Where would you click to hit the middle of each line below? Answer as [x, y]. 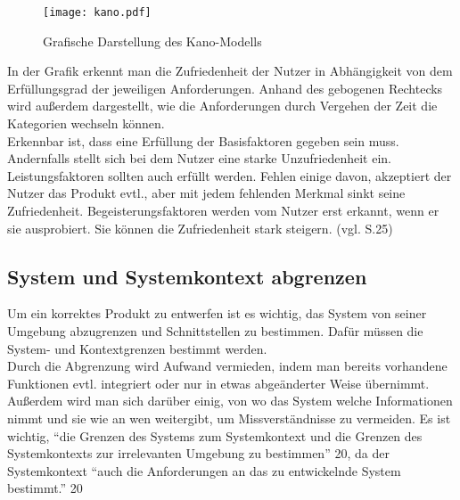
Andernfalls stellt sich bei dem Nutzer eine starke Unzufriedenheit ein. [199, 158]
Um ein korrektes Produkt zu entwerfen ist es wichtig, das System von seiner [217, 313]
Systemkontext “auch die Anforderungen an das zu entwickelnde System [204, 470]
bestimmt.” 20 [45, 488]
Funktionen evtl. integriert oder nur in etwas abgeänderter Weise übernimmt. [218, 383]
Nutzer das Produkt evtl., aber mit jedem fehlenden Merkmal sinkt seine [206, 193]
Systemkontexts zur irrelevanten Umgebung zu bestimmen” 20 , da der [198, 453]
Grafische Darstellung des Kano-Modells [152, 41]
